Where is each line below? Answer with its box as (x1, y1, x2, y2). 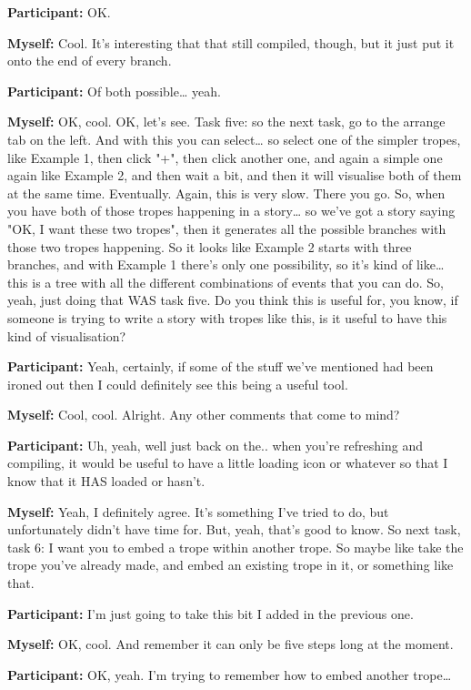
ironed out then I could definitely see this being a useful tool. (7, 374, 348, 393)
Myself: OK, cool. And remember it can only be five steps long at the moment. (7, 634, 454, 654)
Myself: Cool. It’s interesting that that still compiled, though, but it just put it (7, 33, 455, 52)
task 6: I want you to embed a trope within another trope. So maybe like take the (7, 537, 464, 556)
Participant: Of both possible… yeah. (7, 81, 221, 100)
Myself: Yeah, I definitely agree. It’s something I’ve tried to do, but (7, 502, 389, 521)
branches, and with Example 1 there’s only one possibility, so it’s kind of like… (7, 255, 445, 274)
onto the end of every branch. (7, 51, 172, 70)
